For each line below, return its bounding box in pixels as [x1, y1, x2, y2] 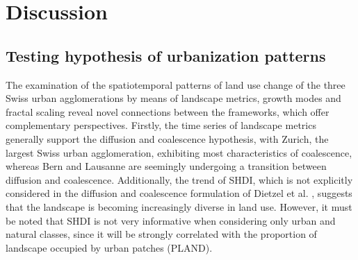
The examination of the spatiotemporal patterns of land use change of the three [6, 77, 345, 92]
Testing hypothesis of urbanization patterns [6, 44, 326, 66]
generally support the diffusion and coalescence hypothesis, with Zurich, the [6, 131, 329, 146]
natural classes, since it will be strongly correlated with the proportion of [6, 227, 317, 241]
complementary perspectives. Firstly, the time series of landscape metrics [6, 118, 316, 132]
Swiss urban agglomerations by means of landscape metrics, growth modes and [6, 91, 341, 105]
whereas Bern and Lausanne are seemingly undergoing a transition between [6, 159, 327, 173]
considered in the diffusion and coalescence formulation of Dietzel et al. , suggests [6, 186, 352, 200]
